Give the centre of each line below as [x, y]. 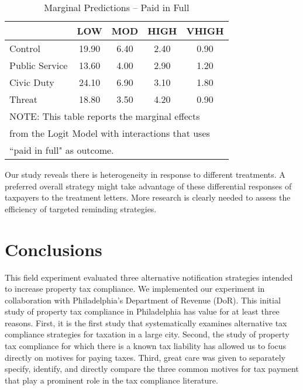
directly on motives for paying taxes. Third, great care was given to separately [145, 357]
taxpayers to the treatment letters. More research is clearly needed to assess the [148, 197]
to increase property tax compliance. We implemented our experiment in [135, 289]
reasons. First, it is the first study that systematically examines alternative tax [146, 322]
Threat [24, 99]
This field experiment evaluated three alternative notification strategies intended [149, 277]
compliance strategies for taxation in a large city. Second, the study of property [147, 334]
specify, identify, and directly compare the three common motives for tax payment [152, 369]
